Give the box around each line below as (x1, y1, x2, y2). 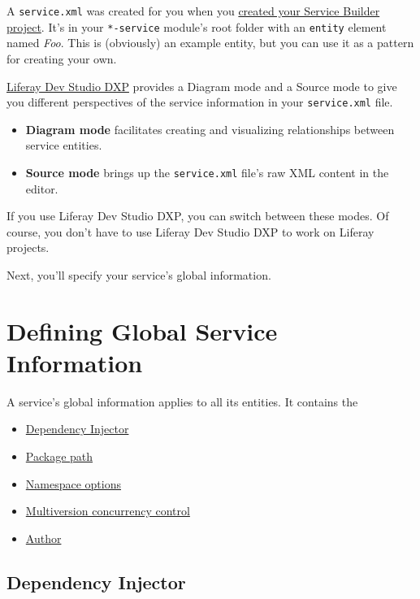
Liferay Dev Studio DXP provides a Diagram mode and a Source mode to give (6, 77, 397, 94)
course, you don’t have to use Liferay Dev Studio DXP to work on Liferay (6, 223, 375, 240)
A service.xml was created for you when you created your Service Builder (6, 2, 380, 19)
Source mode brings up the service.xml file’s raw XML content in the (25, 163, 389, 180)
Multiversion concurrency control (25, 502, 190, 519)
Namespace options (25, 475, 121, 492)
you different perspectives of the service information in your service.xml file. (6, 93, 393, 111)
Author (25, 529, 62, 546)
